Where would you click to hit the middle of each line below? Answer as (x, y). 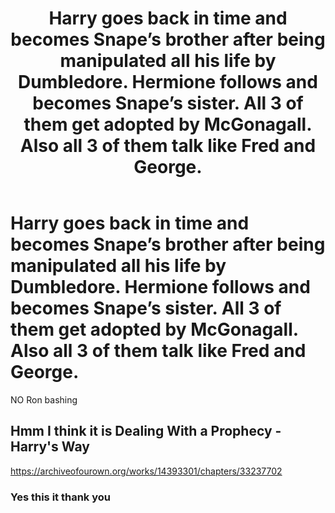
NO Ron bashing (44, 399)
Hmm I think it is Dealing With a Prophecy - (146, 431)
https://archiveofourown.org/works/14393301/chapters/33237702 (146, 471)
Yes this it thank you (60, 497)
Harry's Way (50, 447)
